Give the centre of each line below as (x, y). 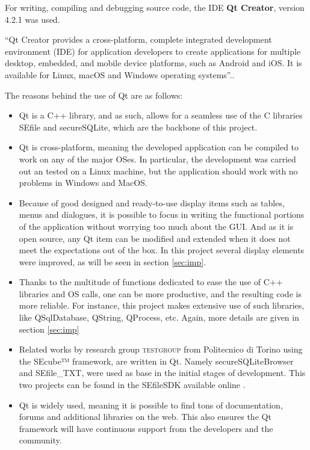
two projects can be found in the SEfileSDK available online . (132, 385)
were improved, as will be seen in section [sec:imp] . (113, 261)
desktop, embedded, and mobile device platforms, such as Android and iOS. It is (153, 63)
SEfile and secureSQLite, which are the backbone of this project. (138, 127)
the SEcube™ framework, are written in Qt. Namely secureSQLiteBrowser (156, 361)
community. (40, 440)
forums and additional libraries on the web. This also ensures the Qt (145, 417)
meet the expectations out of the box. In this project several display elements (162, 250)
